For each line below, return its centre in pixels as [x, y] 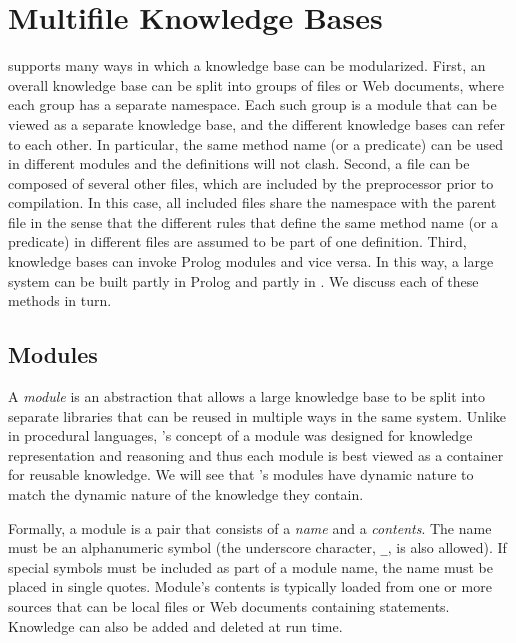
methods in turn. [60, 300]
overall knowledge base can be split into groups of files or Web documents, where [256, 84]
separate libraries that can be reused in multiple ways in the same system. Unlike [257, 415]
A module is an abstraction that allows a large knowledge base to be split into [247, 396]
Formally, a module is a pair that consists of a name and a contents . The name [250, 527]
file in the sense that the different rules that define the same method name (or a [253, 221]
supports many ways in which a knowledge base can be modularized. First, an [247, 65]
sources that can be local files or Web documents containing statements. [229, 606]
